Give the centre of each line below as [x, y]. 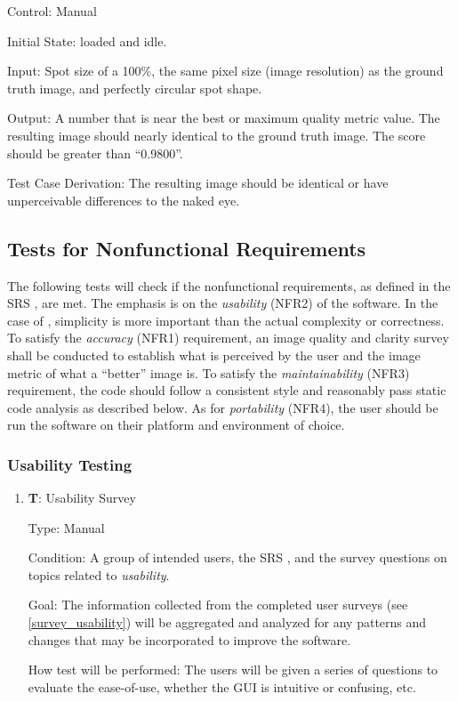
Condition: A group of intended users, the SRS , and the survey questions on [237, 557]
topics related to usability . [99, 574]
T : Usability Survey [82, 498]
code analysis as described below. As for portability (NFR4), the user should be [223, 407]
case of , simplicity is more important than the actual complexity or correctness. [226, 320]
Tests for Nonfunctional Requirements [187, 248]
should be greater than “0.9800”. [95, 153]
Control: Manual [52, 11]
